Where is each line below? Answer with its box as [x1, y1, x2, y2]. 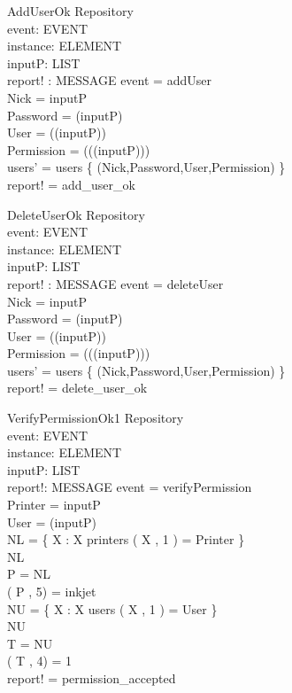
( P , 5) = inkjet [7, 582, 96, 600]
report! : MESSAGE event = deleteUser [7, 274, 224, 292]
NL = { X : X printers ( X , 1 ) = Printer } [7, 530, 245, 549]
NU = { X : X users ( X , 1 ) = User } [7, 599, 218, 618]
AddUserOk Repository [7, 2, 134, 19]
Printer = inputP [7, 495, 101, 514]
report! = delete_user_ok [7, 378, 148, 397]
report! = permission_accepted [7, 668, 176, 687]
